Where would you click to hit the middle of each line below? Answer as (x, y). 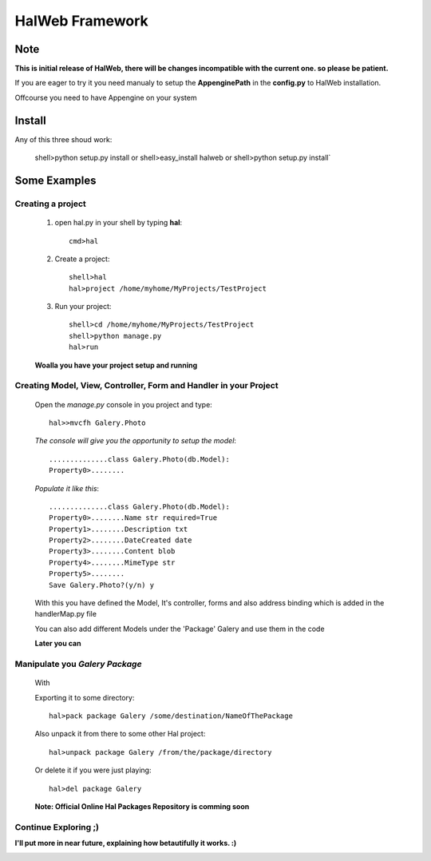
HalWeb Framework (82, 21)
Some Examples (55, 180)
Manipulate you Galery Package (79, 664)
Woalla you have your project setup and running (116, 365)
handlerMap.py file (66, 614)
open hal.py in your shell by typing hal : (119, 223)
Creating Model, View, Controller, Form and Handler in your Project (146, 386)
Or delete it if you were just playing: (93, 770)
